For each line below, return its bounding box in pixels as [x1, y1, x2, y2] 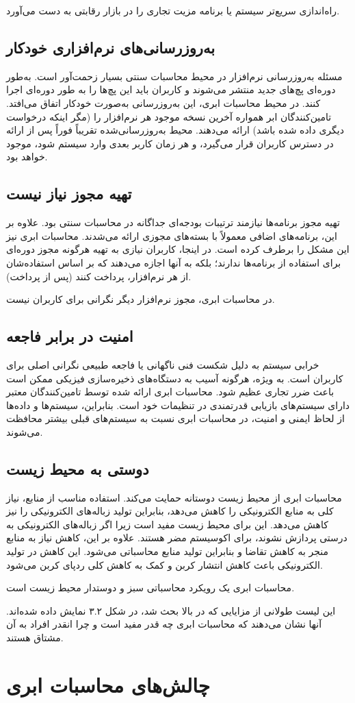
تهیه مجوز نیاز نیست [6, 183, 132, 204]
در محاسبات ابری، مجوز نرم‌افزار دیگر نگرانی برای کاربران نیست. [6, 292, 275, 306]
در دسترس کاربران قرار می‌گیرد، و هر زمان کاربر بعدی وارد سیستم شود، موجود [6, 136, 334, 150]
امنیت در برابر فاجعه [6, 325, 133, 347]
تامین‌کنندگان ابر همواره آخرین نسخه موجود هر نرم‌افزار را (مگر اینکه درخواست [6, 109, 332, 123]
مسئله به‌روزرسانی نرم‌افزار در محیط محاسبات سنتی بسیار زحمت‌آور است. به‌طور [6, 69, 343, 83]
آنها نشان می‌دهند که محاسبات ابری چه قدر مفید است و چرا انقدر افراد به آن [6, 617, 322, 631]
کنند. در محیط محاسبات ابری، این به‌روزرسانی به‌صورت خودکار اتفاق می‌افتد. [6, 95, 321, 110]
